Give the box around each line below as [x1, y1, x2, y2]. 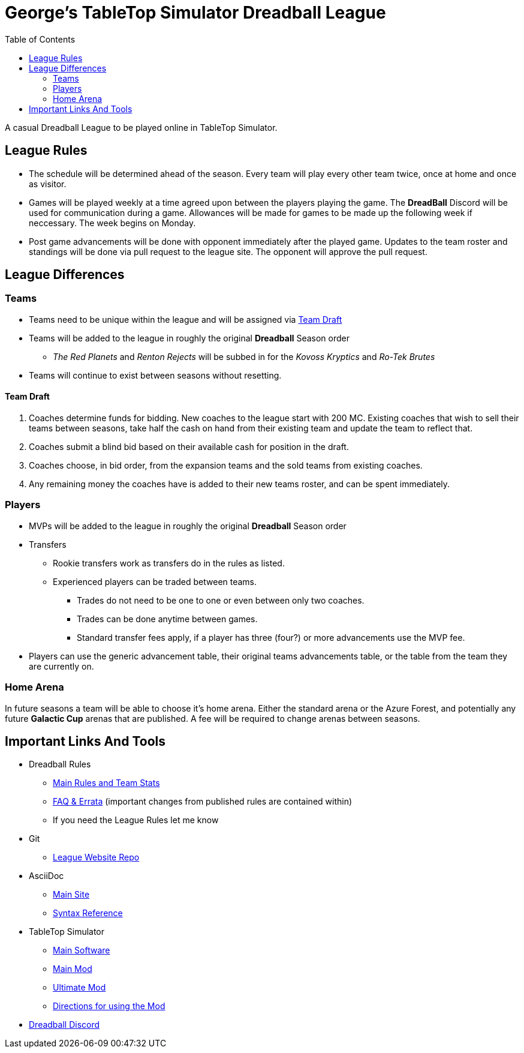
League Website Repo [53, 852, 140, 863]
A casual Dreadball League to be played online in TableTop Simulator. [5, 122, 278, 133]
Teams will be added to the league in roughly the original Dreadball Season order [29, 332, 350, 343]
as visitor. [29, 178, 67, 189]
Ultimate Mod [53, 982, 106, 993]
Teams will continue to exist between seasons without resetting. [29, 370, 282, 380]
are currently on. [29, 661, 94, 671]
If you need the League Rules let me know [53, 815, 219, 826]
